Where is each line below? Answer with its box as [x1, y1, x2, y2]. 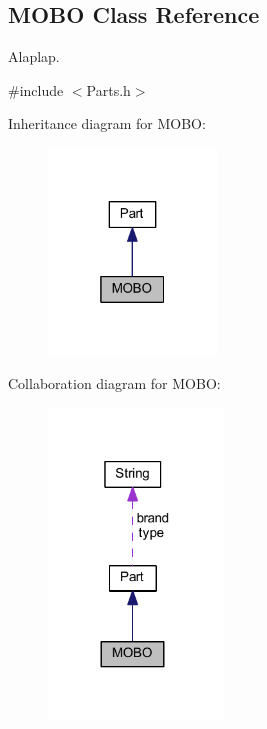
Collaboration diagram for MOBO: [8, 373, 221, 394]
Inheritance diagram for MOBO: [8, 113, 206, 134]
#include [8, 79, 64, 100]
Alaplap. [8, 46, 60, 67]
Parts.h [86, 79, 131, 100]
